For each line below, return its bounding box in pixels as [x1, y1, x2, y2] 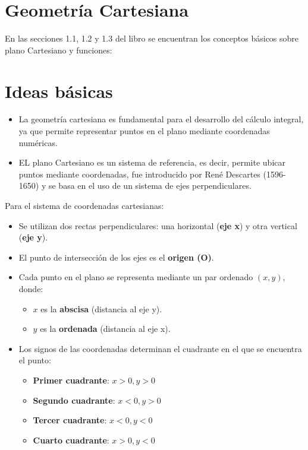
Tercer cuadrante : [33, 414, 107, 426]
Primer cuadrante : [33, 373, 109, 386]
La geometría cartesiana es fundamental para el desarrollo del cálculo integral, [18, 113, 304, 125]
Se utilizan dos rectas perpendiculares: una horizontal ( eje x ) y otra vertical [18, 219, 297, 232]
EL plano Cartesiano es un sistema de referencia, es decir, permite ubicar [18, 156, 285, 169]
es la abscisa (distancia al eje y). [40, 302, 162, 315]
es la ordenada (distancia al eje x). [40, 322, 171, 335]
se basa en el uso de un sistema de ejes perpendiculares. [48, 179, 252, 192]
